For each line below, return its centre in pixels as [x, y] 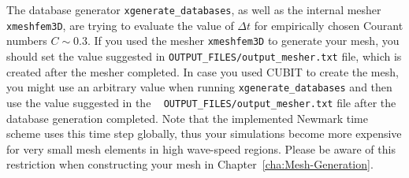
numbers [27, 41]
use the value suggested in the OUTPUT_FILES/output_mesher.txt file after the [201, 102]
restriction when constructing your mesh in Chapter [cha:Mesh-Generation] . [190, 164]
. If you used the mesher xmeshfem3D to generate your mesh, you [244, 41]
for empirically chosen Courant [329, 25]
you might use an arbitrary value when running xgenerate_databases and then [199, 87]
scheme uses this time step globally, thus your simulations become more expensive [204, 133]
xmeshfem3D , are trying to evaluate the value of [120, 25]
